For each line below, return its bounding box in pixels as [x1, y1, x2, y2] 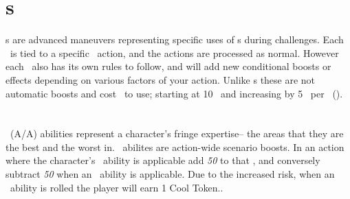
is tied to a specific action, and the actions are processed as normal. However [10, 45, 339, 60]
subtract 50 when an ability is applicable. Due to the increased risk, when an [6, 167, 335, 181]
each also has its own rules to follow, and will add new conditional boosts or [6, 59, 331, 73]
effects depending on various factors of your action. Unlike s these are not [6, 72, 316, 86]
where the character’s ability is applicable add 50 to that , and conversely [6, 153, 320, 167]
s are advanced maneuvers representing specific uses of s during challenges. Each [6, 32, 344, 47]
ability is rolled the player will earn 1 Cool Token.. [10, 180, 223, 194]
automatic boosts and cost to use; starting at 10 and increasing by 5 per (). [6, 86, 343, 100]
